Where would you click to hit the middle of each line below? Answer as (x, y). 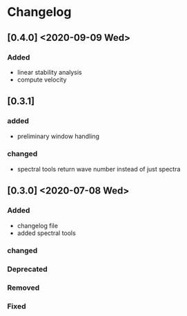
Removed (23, 288)
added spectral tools (46, 233)
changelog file (38, 225)
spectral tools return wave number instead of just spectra (99, 169)
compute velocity (42, 80)
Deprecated (28, 269)
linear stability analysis (50, 72)
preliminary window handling (58, 136)
